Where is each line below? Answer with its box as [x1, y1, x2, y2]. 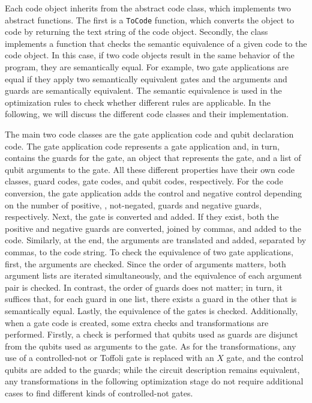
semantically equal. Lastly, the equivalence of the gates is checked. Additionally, [5, 304, 298, 317]
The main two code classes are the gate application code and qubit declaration [5, 128, 294, 140]
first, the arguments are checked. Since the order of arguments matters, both [5, 257, 286, 270]
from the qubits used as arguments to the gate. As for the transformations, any [5, 339, 296, 352]
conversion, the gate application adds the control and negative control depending [5, 186, 302, 199]
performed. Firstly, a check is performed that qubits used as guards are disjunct [5, 328, 298, 341]
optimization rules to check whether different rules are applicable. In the [5, 95, 271, 108]
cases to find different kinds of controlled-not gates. [5, 387, 193, 399]
